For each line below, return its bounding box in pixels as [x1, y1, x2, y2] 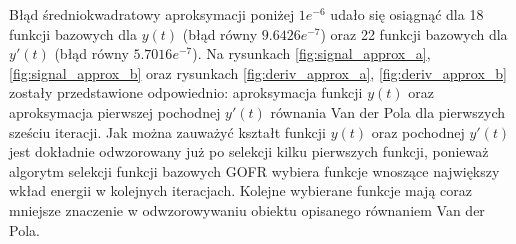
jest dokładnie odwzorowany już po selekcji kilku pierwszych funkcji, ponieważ [9, 141, 489, 162]
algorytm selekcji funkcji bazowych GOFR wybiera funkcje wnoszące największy [9, 160, 500, 181]
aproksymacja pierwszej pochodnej [9, 101, 221, 122]
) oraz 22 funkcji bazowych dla [320, 23, 508, 44]
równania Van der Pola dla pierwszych [270, 101, 506, 122]
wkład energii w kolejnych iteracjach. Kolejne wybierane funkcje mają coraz [9, 180, 472, 201]
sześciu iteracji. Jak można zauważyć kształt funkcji [9, 121, 327, 142]
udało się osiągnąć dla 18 [330, 4, 484, 24]
